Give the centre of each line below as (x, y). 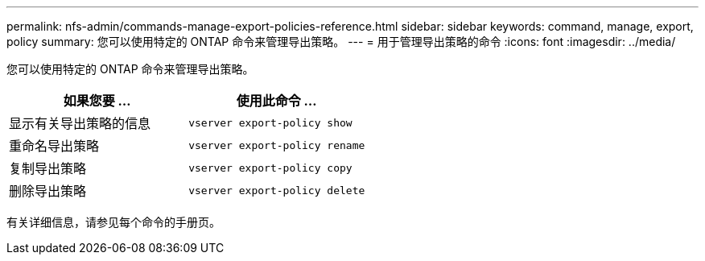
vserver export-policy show (270, 122)
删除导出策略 (48, 191)
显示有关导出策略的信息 (80, 123)
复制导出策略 (48, 168)
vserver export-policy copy (270, 168)
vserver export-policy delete (277, 190)
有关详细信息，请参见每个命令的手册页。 (113, 222)
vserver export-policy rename (277, 145)
